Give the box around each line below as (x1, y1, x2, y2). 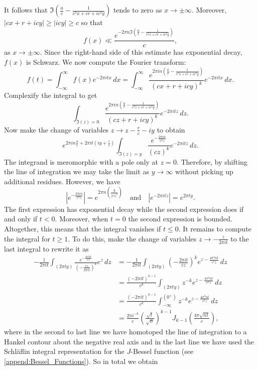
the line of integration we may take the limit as (4, 166, 150, 177)
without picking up (175, 166, 233, 177)
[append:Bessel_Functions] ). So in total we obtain (4, 355, 158, 366)
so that (81, 17, 103, 27)
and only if (4, 213, 38, 224)
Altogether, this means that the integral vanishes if (4, 223, 161, 234)
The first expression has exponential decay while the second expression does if (4, 203, 244, 214)
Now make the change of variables (4, 124, 109, 135)
